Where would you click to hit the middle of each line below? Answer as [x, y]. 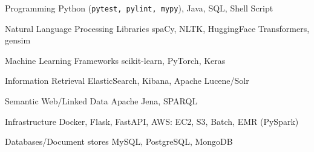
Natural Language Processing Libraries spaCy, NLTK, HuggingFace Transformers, [157, 28]
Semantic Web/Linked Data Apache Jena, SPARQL [101, 101]
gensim [18, 40]
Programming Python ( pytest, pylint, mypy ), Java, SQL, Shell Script [139, 8]
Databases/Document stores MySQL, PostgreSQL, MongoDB [119, 141]
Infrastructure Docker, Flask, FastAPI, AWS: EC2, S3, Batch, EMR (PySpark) [152, 121]
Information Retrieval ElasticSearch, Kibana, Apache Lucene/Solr [127, 81]
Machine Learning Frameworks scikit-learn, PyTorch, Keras [115, 60]
